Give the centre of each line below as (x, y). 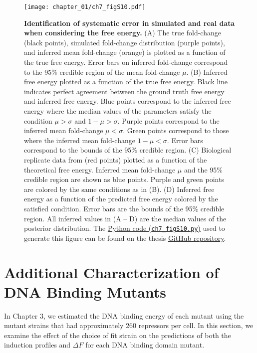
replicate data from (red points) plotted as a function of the (116, 159)
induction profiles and (37, 345)
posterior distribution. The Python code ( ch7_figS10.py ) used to (125, 228)
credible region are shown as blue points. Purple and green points (124, 179)
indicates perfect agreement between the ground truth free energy (124, 91)
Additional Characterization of (112, 272)
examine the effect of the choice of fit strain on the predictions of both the (118, 335)
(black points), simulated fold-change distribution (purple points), (125, 42)
